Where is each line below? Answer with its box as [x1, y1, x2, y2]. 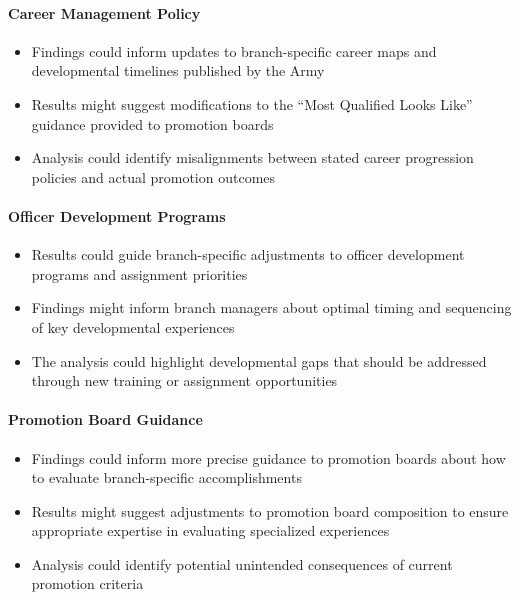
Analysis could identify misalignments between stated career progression [31, 147, 474, 168]
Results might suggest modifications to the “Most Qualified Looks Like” [31, 93, 473, 114]
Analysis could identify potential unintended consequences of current [31, 553, 453, 574]
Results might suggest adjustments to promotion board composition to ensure [31, 500, 509, 521]
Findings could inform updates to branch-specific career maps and [31, 40, 437, 61]
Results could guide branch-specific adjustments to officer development [31, 244, 465, 265]
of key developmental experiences [31, 316, 235, 337]
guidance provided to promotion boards [31, 113, 274, 134]
